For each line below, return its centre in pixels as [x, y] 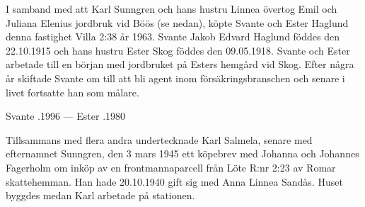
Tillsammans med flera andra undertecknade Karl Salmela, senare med [159, 139]
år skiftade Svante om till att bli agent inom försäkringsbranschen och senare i [175, 78]
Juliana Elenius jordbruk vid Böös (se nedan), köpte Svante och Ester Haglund [177, 22]
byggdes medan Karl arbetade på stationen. [100, 195]
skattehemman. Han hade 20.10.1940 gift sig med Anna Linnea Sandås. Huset [174, 181]
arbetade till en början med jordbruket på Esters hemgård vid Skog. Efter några [180, 64]
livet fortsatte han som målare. [73, 92]
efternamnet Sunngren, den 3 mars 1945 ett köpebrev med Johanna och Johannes [182, 153]
